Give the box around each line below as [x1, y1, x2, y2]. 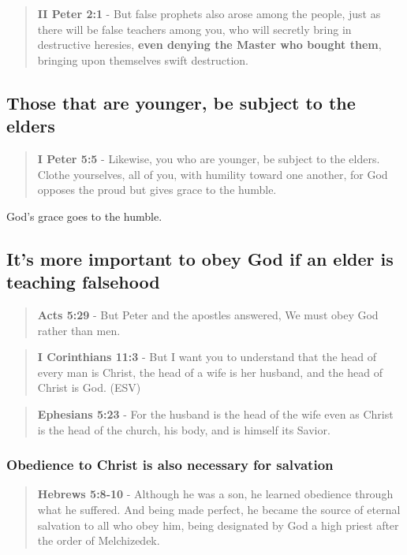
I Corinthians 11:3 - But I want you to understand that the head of [37, 348, 377, 365]
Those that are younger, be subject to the [6, 90, 356, 114]
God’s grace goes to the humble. [6, 207, 162, 224]
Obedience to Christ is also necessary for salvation [6, 455, 334, 475]
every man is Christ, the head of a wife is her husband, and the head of [37, 363, 383, 380]
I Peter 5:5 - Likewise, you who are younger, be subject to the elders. [37, 150, 380, 166]
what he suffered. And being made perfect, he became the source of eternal [37, 501, 401, 517]
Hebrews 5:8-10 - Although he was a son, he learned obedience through [37, 486, 394, 502]
